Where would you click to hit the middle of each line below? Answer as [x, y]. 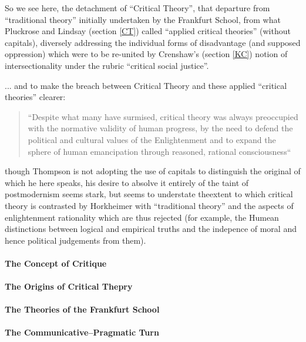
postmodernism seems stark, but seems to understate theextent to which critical [149, 194]
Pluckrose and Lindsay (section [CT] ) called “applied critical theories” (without [148, 31]
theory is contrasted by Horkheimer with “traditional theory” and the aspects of [149, 205]
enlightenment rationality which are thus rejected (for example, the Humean [142, 217]
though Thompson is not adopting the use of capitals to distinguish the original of [153, 171]
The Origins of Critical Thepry [69, 286]
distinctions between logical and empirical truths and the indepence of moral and [151, 229]
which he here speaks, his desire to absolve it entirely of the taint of [127, 182]
